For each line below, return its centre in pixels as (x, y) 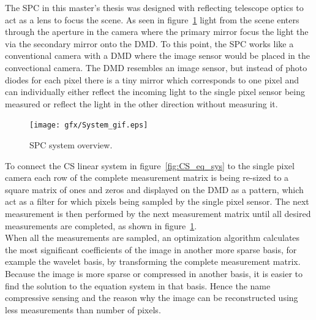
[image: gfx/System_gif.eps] (89, 125)
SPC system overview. (71, 145)
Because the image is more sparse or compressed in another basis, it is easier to (154, 273)
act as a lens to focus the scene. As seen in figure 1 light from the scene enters (152, 19)
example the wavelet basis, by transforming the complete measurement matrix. (153, 261)
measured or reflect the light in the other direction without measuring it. (141, 103)
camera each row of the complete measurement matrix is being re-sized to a (147, 177)
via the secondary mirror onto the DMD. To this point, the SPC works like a (149, 43)
